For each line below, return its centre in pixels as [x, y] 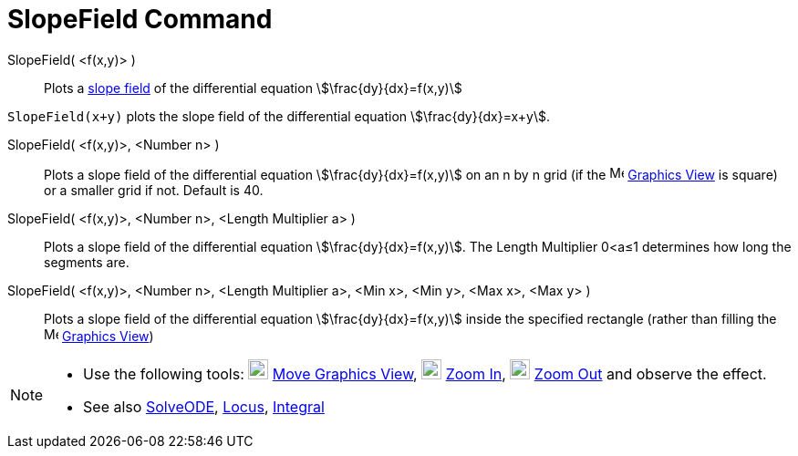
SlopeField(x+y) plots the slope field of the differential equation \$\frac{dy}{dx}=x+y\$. [279, 116]
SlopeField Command [140, 19]
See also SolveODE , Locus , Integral [204, 406]
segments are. [87, 262]
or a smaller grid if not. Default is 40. [154, 190]
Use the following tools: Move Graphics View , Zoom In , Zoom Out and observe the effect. [425, 373]
